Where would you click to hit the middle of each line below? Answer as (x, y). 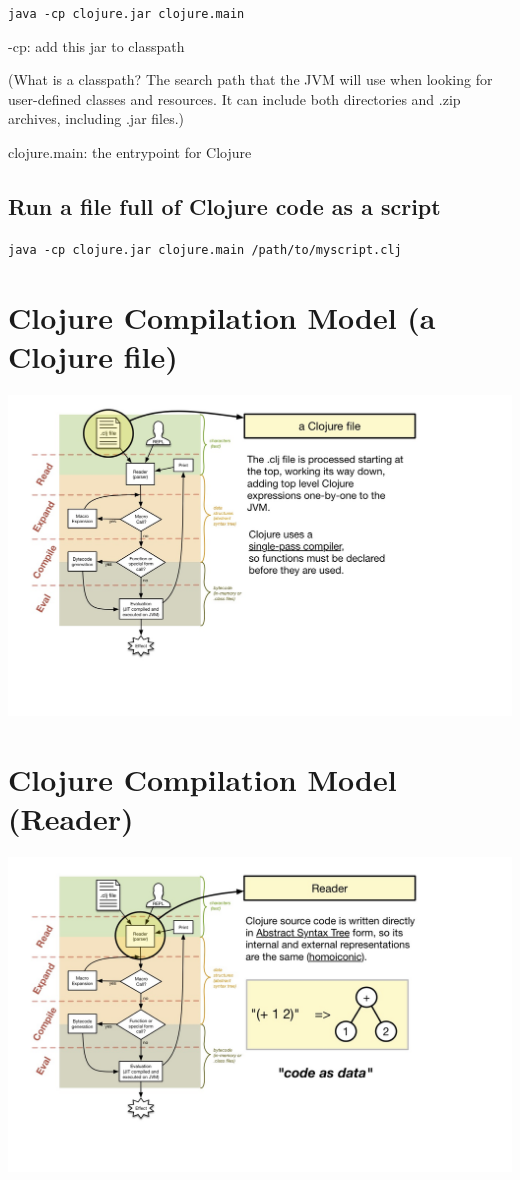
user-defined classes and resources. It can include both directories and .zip (234, 98)
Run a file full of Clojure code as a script (224, 206)
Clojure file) (93, 355)
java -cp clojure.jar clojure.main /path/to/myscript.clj (205, 249)
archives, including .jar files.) (96, 118)
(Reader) (71, 818)
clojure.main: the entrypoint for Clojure (130, 152)
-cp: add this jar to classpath (96, 45)
